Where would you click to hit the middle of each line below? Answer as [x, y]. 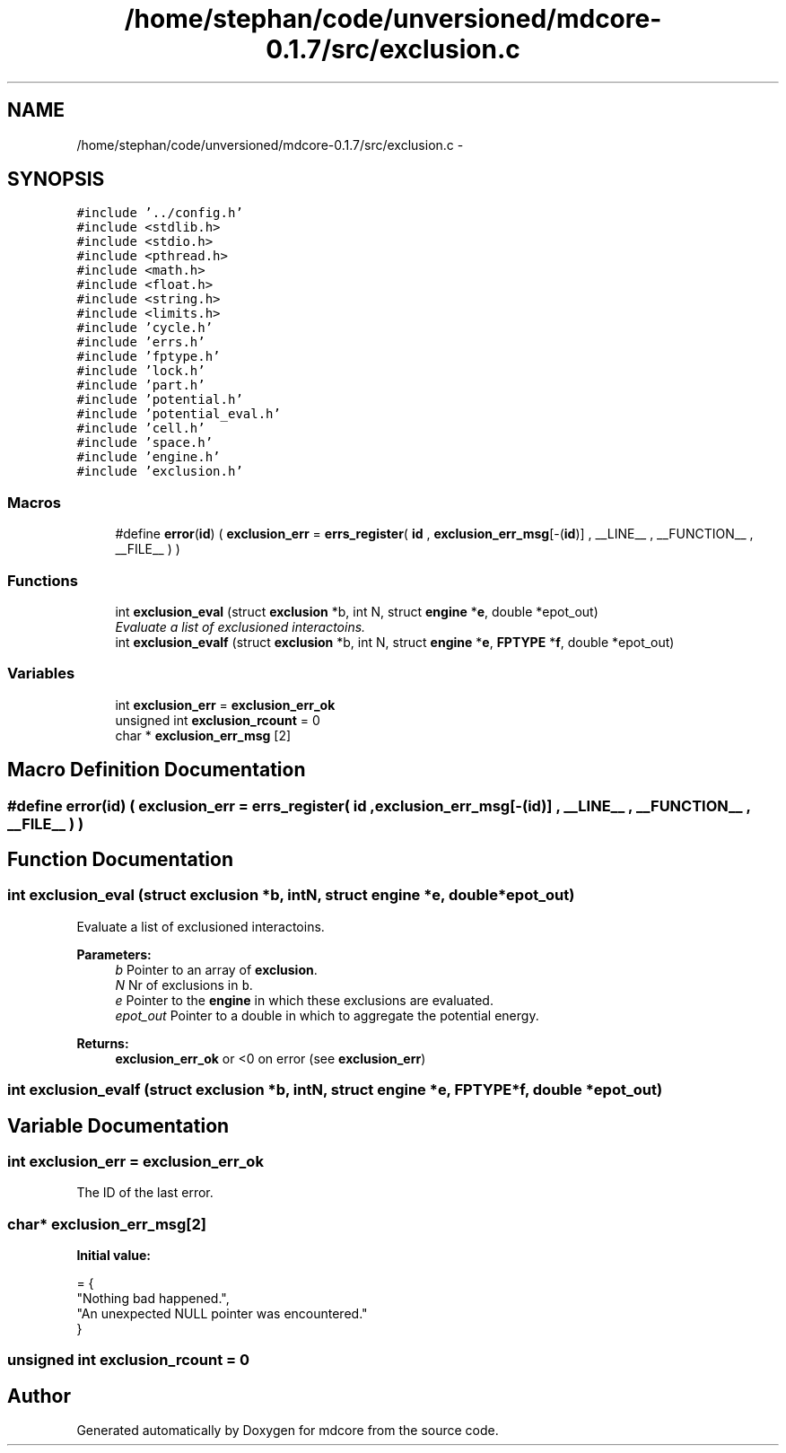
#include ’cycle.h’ [145, 328]
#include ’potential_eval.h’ [179, 414]
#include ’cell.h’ [141, 429]
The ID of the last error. [145, 1193]
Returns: [103, 1043]
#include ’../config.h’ [160, 213]
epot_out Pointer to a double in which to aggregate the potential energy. [327, 1015]
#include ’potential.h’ [160, 400]
